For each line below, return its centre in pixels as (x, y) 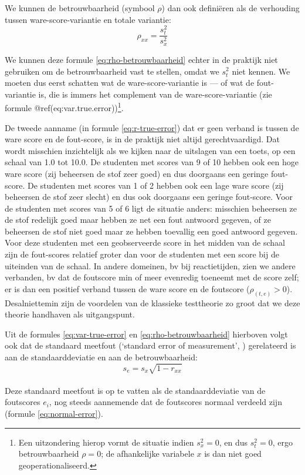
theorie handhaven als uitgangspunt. (70, 314)
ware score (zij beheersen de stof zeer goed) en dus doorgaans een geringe (137, 173)
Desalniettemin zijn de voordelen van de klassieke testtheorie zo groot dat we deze (152, 302)
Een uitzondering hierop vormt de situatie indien (106, 442)
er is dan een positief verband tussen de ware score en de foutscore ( (127, 288)
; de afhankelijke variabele (148, 454)
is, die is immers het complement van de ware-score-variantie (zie (155, 94)
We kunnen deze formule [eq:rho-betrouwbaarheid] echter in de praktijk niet (141, 59)
